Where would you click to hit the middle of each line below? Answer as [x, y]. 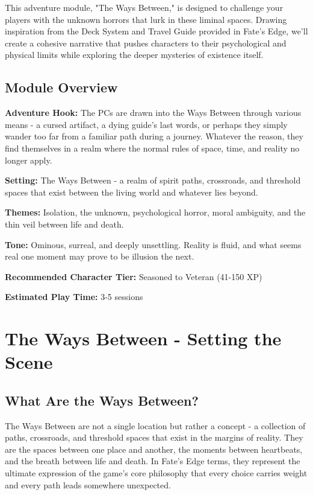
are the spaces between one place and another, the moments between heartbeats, [154, 449]
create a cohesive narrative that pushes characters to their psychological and [146, 43]
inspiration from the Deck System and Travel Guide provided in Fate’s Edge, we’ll [156, 31]
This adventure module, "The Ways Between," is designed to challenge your [144, 7]
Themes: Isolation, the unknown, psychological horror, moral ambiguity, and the [155, 212]
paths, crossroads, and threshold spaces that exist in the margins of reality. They [154, 437]
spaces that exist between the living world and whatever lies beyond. [132, 192]
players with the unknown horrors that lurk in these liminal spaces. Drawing [146, 19]
